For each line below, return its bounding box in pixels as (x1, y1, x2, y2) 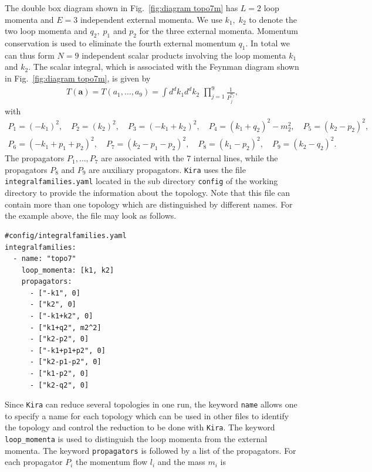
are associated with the (101, 152, 184, 164)
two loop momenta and (5, 25, 87, 37)
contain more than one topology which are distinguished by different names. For (5, 198, 293, 210)
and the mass (157, 456, 205, 468)
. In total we (245, 36, 290, 49)
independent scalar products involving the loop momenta (82, 49, 286, 61)
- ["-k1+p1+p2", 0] (29, 346, 106, 355)
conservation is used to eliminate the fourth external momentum (5, 36, 236, 49)
